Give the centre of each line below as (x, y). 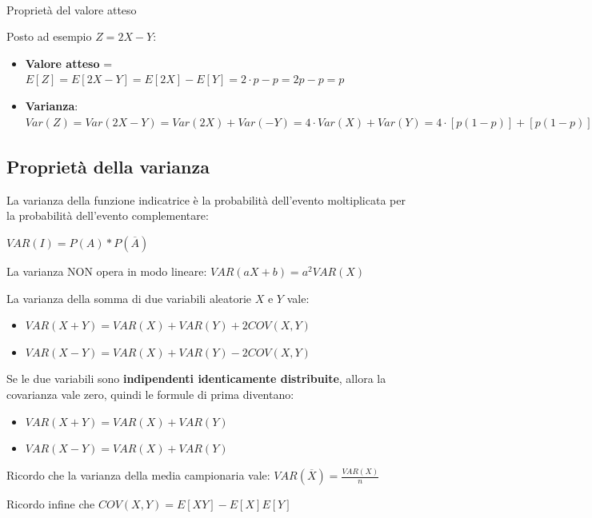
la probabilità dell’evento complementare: (108, 215)
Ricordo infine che (51, 504)
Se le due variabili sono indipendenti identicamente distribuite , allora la (196, 379)
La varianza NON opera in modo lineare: (107, 271)
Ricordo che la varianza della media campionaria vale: (138, 475)
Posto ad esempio (49, 36)
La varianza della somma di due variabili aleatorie (129, 298)
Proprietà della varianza (108, 166)
